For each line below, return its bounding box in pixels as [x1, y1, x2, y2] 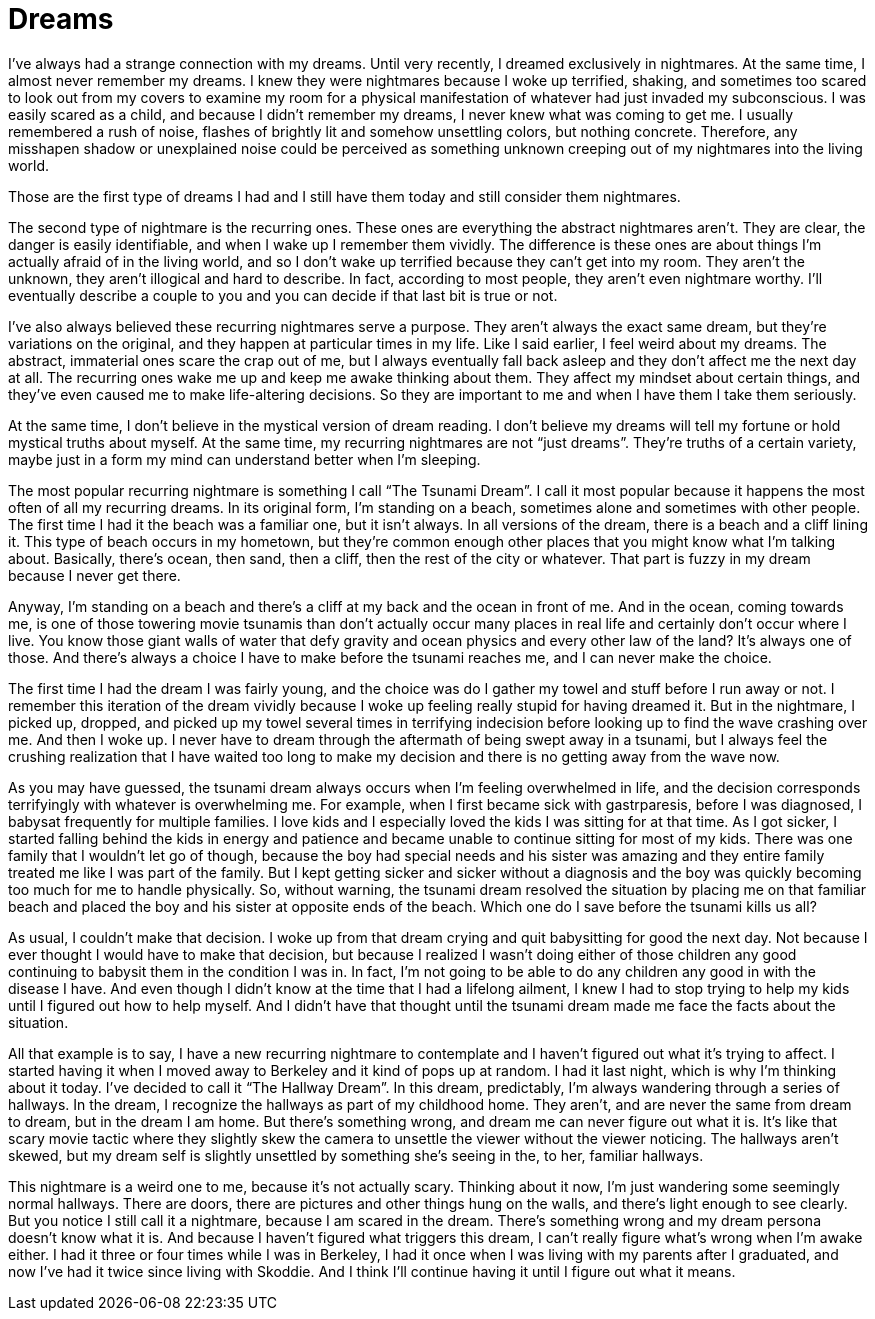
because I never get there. [8, 566, 181, 584]
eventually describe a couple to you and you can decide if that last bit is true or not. [8, 286, 558, 304]
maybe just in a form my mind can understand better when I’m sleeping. [8, 450, 481, 468]
